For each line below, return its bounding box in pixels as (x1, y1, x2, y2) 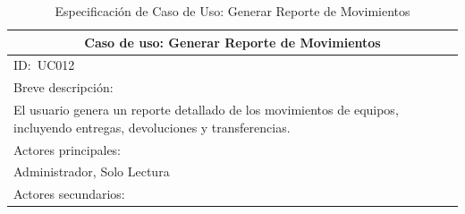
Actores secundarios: (13, 184, 125, 203)
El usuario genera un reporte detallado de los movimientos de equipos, (13, 100, 399, 119)
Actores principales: (13, 140, 122, 158)
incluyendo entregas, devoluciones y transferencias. (13, 117, 291, 136)
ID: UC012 (13, 56, 75, 74)
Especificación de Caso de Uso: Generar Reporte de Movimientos (55, 2, 410, 20)
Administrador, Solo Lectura (13, 162, 170, 181)
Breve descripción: (13, 78, 114, 97)
